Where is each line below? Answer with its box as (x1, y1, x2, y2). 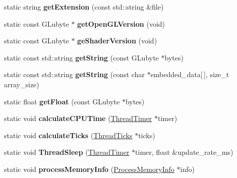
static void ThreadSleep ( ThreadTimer (4, 147, 130, 157)
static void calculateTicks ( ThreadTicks (4, 130, 133, 140)
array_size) (4, 79, 39, 89)
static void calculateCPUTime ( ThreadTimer (4, 113, 152, 124)
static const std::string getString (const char (4, 69, 145, 80)
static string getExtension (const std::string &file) (4, 2, 164, 12)
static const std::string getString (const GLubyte (4, 52, 159, 63)
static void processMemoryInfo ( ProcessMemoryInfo (4, 163, 174, 174)
